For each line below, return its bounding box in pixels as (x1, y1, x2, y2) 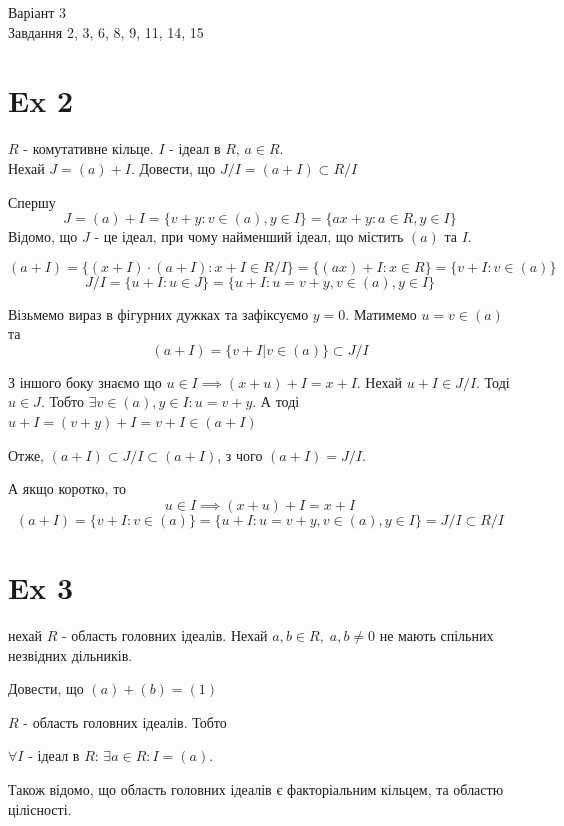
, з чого (217, 444, 263, 465)
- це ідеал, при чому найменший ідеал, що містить (94, 226, 404, 247)
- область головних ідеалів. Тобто (23, 711, 227, 732)
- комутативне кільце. (23, 138, 154, 159)
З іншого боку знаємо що (8, 371, 162, 392)
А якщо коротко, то (8, 478, 127, 499)
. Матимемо (345, 303, 417, 324)
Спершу (8, 191, 56, 212)
